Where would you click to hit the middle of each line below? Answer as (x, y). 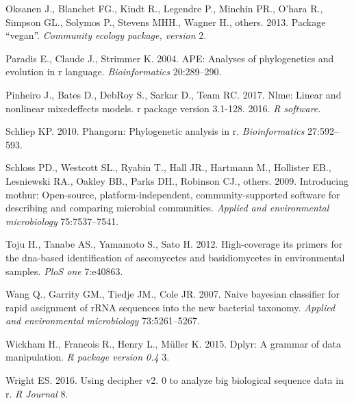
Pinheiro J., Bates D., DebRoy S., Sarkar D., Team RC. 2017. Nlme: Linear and (174, 94)
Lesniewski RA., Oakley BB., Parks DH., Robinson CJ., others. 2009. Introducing (177, 180)
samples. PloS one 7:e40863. (64, 271)
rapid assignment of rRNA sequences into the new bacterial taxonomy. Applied (170, 307)
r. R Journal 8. (37, 393)
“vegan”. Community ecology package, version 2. (106, 35)
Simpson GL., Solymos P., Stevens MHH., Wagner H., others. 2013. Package (166, 22)
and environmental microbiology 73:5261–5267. (103, 321)
